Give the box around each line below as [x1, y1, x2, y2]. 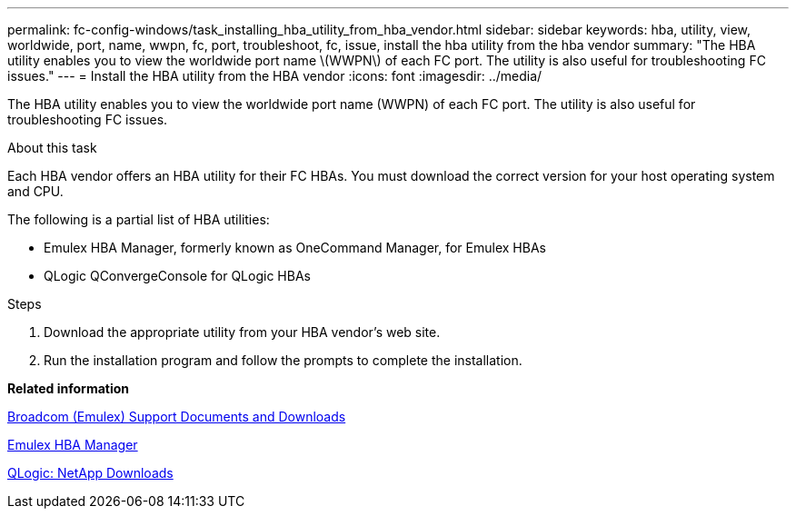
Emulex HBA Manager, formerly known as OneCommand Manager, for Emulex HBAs [44, 240, 546, 255]
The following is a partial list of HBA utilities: [7, 212, 270, 227]
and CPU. [7, 184, 64, 199]
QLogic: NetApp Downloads [7, 465, 174, 481]
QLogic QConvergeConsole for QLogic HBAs [44, 268, 311, 283]
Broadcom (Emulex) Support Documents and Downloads [7, 409, 346, 424]
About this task [7, 140, 97, 155]
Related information [7, 381, 130, 396]
